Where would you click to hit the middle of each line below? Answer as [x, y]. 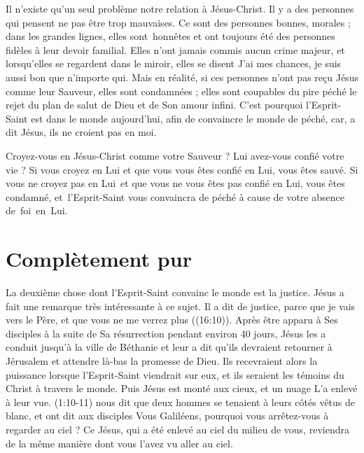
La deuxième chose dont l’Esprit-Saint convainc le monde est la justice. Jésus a [175, 292]
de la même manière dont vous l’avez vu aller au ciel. [119, 443]
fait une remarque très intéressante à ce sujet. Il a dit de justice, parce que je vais [181, 306]
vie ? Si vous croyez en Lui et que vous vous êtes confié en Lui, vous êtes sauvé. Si [182, 169]
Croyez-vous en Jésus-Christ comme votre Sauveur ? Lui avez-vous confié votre [175, 155]
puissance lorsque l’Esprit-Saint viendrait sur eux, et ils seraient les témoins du [175, 374]
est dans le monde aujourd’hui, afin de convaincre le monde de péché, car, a [193, 118]
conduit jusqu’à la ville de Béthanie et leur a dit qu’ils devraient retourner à [169, 347]
